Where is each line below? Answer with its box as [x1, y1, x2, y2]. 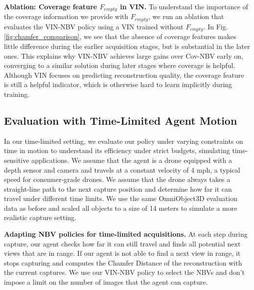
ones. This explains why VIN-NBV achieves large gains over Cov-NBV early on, [4, 50, 243, 61]
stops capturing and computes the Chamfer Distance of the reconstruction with [4, 257, 242, 268]
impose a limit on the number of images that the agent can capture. [4, 277, 208, 287]
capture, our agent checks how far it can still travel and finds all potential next [4, 238, 241, 248]
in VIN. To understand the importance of [120, 1, 248, 11]
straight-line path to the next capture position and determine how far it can [4, 183, 232, 194]
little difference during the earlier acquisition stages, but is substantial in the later [4, 41, 250, 51]
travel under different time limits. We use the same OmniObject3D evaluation [4, 193, 237, 203]
